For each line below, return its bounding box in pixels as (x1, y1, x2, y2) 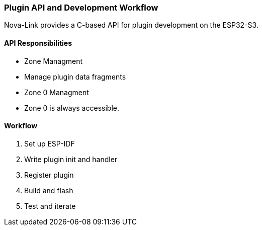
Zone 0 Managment (24, 88, 89, 97)
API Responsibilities (4, 38, 72, 47)
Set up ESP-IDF (24, 139, 75, 148)
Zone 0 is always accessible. (24, 103, 119, 112)
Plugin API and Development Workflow (4, 3, 158, 13)
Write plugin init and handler (24, 155, 118, 164)
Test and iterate (24, 201, 76, 210)
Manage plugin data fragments (24, 72, 126, 81)
